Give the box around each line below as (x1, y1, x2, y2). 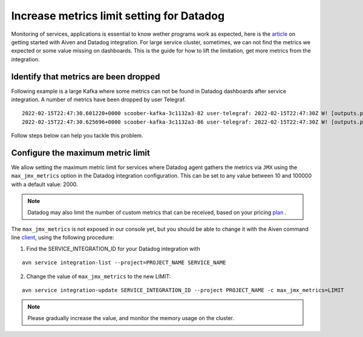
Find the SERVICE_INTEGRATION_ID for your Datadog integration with (26, 245, 200, 252)
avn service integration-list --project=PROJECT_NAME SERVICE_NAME (22, 259, 226, 266)
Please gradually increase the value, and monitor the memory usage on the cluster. (27, 314, 235, 321)
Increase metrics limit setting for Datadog (11, 9, 225, 22)
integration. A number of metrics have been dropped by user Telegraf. (11, 96, 186, 103)
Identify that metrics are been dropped (11, 72, 160, 82)
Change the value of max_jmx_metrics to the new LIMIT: (26, 273, 171, 280)
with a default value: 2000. (11, 181, 78, 188)
